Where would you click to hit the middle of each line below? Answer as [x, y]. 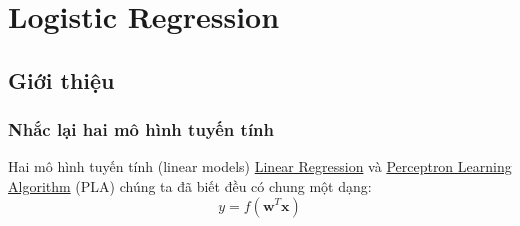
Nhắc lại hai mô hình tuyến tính [141, 129]
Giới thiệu [61, 79]
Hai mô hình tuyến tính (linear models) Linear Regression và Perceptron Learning [260, 166]
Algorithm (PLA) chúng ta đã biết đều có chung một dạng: [190, 185]
